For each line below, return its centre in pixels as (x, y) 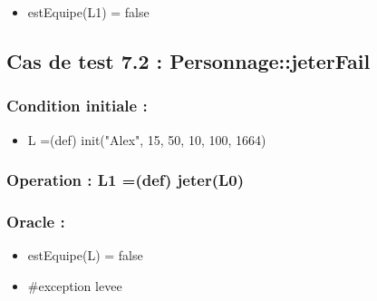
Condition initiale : (77, 106)
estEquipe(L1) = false (88, 12)
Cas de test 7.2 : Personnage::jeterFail (188, 60)
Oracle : (36, 221)
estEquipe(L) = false (85, 255)
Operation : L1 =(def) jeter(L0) (126, 180)
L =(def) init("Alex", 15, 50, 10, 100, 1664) (147, 139)
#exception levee (75, 285)
